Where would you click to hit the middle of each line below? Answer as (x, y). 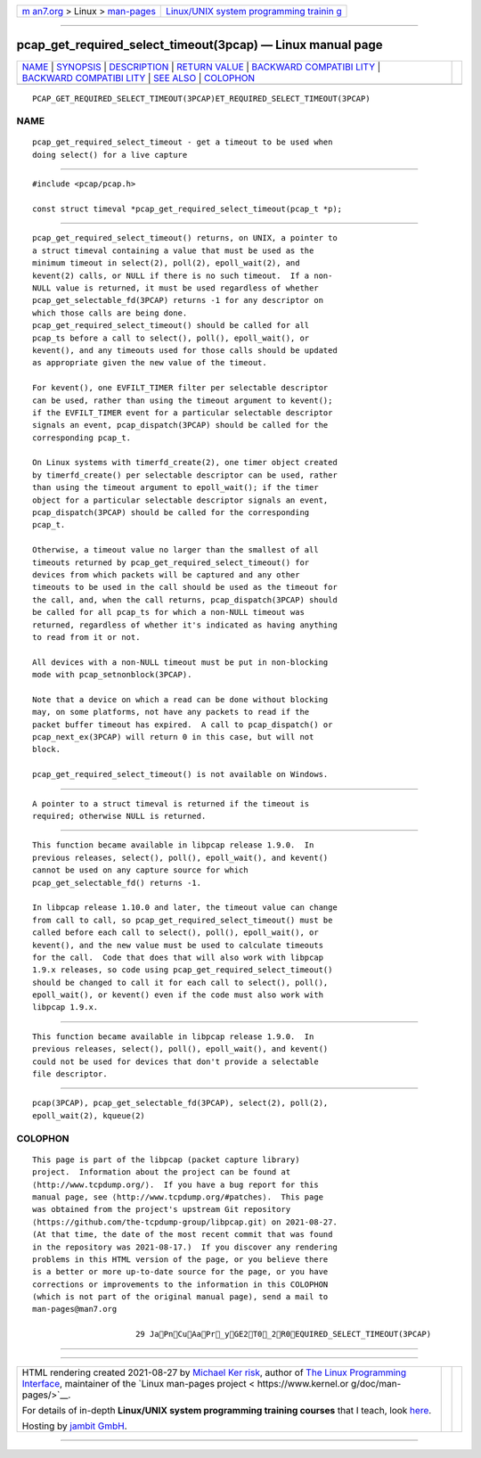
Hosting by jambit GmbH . (75, 1426)
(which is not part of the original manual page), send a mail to (180, 1297)
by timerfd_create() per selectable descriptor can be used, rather (185, 475)
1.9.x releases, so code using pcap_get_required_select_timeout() (183, 970)
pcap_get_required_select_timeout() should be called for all (171, 326)
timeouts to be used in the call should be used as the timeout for (185, 587)
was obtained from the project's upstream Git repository (162, 1209)
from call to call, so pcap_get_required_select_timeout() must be (183, 920)
